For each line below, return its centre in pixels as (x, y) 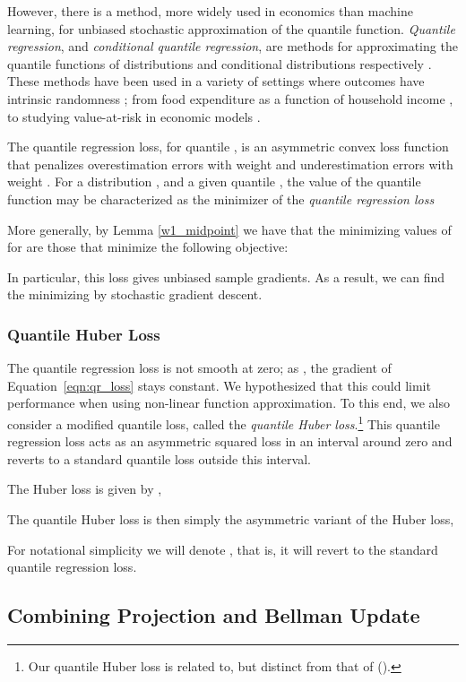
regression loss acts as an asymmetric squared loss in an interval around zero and (230, 441)
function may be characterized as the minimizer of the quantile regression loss (221, 199)
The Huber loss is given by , (85, 489)
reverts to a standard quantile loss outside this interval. (159, 458)
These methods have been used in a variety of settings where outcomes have (216, 81)
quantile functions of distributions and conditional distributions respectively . (220, 63)
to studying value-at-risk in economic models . (134, 116)
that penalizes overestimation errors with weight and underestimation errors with (230, 164)
